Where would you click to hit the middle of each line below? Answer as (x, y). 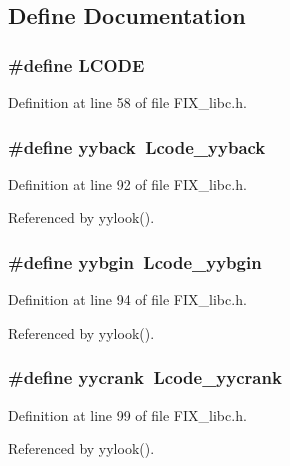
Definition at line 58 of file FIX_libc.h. (127, 102)
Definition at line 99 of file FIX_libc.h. (127, 414)
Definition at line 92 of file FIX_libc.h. (127, 183)
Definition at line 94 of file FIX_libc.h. (127, 299)
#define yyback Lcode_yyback (137, 146)
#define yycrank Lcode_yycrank (145, 377)
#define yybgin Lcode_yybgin (135, 261)
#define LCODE (76, 64)
